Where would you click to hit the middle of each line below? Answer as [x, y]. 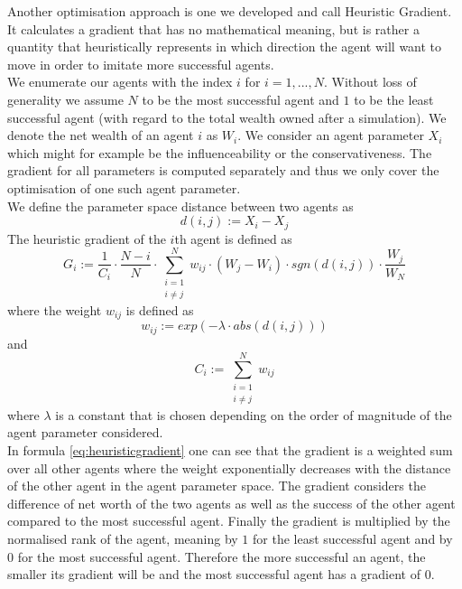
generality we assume [65, 99]
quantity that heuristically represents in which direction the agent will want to [225, 47]
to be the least [394, 99]
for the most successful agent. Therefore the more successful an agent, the [222, 556]
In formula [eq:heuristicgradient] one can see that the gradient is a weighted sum [230, 449]
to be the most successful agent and [240, 99]
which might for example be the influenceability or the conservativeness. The [220, 152]
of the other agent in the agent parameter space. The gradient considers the [217, 486]
